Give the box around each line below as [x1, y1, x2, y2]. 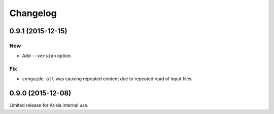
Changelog [9, 8, 57, 19]
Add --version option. [22, 53, 72, 59]
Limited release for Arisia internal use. [9, 102, 89, 108]
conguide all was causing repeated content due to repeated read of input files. [22, 76, 193, 82]
